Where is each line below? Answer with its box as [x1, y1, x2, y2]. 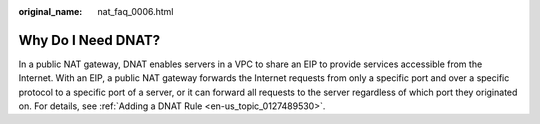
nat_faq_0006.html [97, 6, 174, 17]
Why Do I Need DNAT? [18, 31, 160, 49]
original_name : [18, 6, 83, 17]
